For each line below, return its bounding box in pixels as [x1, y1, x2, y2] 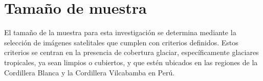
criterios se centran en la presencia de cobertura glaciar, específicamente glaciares [4, 47, 259, 58]
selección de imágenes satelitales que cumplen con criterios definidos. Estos [4, 37, 238, 47]
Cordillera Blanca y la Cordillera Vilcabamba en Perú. [4, 67, 175, 77]
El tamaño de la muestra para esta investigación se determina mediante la [4, 27, 236, 38]
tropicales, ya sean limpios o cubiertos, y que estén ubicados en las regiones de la [4, 57, 258, 67]
